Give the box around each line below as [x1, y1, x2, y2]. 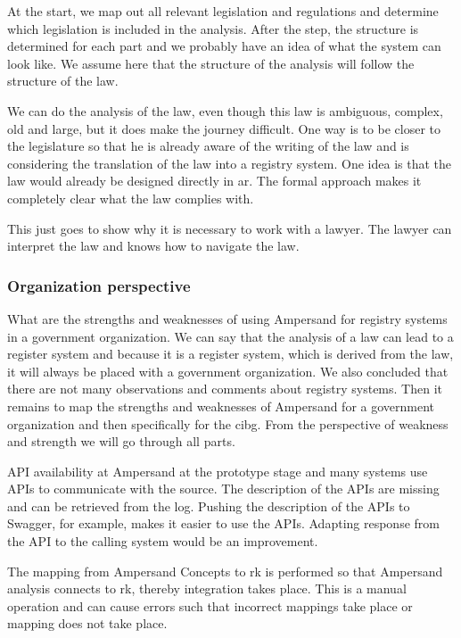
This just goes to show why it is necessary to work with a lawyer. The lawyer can [7, 219, 452, 237]
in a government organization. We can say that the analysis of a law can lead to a [7, 327, 454, 345]
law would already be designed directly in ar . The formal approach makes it [7, 171, 422, 190]
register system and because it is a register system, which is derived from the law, [7, 344, 454, 363]
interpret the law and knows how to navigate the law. [7, 236, 300, 255]
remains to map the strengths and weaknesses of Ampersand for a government [7, 396, 435, 415]
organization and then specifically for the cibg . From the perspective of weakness [7, 414, 449, 433]
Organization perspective [7, 274, 191, 296]
